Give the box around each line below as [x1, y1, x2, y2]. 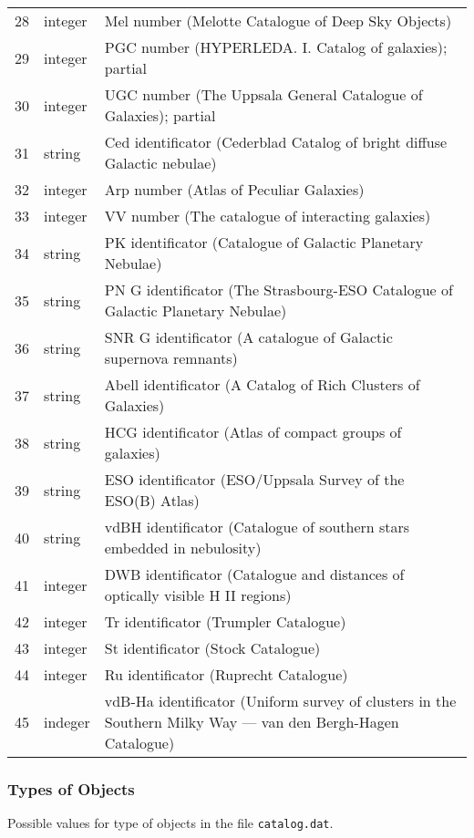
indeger [44, 711, 90, 732]
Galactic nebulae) [104, 152, 217, 173]
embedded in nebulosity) [104, 537, 262, 558]
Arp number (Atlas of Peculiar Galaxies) [104, 179, 365, 200]
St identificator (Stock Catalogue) [104, 637, 321, 658]
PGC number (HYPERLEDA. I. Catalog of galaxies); [104, 36, 448, 57]
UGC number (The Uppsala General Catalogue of [104, 84, 423, 105]
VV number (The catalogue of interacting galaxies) [104, 205, 431, 226]
